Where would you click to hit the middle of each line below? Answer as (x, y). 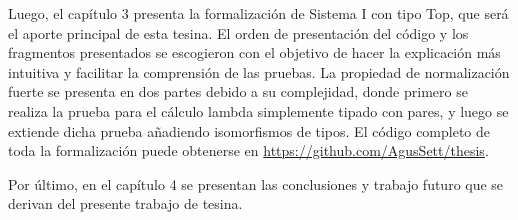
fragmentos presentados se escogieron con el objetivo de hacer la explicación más (254, 52)
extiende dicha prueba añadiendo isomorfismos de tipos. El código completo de (249, 130)
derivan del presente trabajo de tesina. (125, 203)
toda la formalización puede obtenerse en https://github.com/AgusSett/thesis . (248, 150)
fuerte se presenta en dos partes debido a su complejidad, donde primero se (238, 91)
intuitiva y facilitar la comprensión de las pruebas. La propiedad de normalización (259, 71)
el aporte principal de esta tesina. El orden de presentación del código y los (238, 32)
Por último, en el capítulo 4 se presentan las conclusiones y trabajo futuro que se (256, 183)
